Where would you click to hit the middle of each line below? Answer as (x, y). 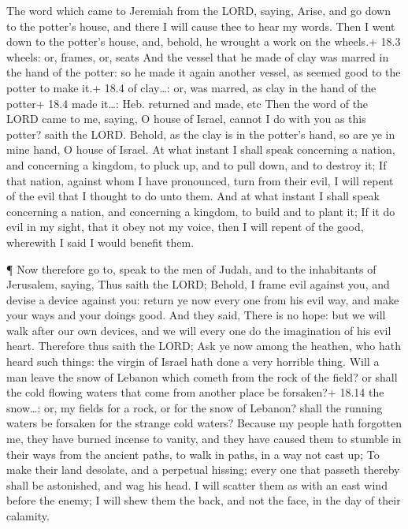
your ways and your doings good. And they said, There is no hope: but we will (196, 315)
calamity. (28, 516)
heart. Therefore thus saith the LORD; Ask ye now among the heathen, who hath (204, 346)
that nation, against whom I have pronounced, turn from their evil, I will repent (200, 180)
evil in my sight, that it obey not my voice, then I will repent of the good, (185, 227)
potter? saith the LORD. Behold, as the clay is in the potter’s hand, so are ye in (201, 134)
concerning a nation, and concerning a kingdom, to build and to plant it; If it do (201, 211)
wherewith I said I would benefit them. (100, 242)
